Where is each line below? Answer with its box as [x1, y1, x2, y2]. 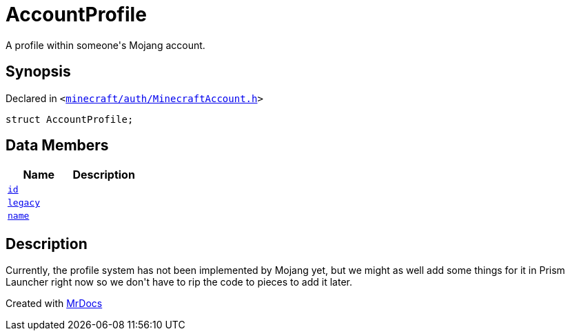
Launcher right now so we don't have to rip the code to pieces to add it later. [6, 276, 352, 288]
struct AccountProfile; [6, 113, 134, 125]
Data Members [6, 137, 109, 155]
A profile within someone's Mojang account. [6, 39, 205, 51]
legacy [8, 197, 40, 208]
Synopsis [6, 63, 71, 81]
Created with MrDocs [6, 297, 103, 310]
